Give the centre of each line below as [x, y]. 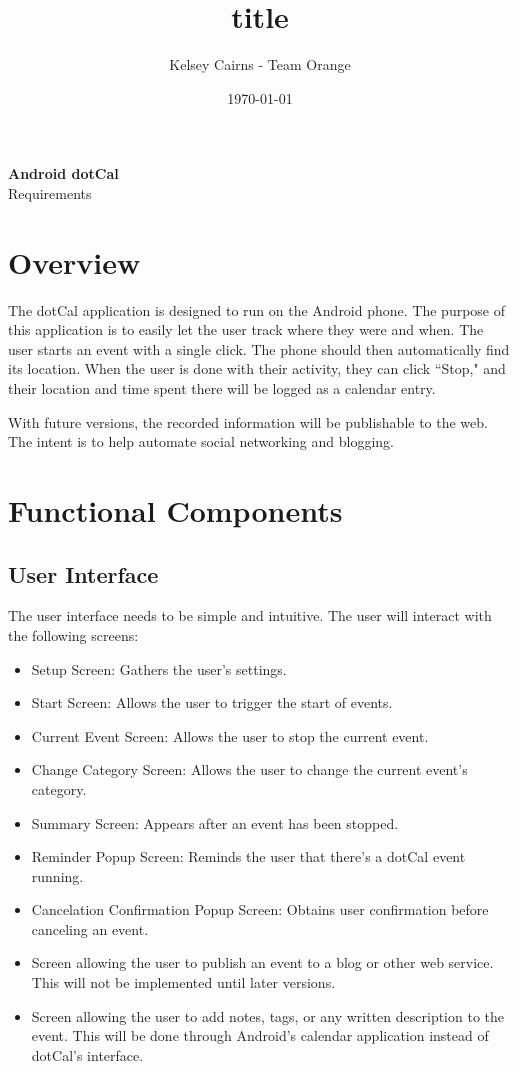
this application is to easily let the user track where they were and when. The [246, 329]
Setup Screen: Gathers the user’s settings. [159, 668]
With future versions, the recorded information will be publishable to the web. [248, 421]
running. [57, 875]
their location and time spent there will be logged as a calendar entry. [222, 388]
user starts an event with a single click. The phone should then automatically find [259, 348]
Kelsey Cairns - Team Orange [260, 64]
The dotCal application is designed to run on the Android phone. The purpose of [257, 309]
